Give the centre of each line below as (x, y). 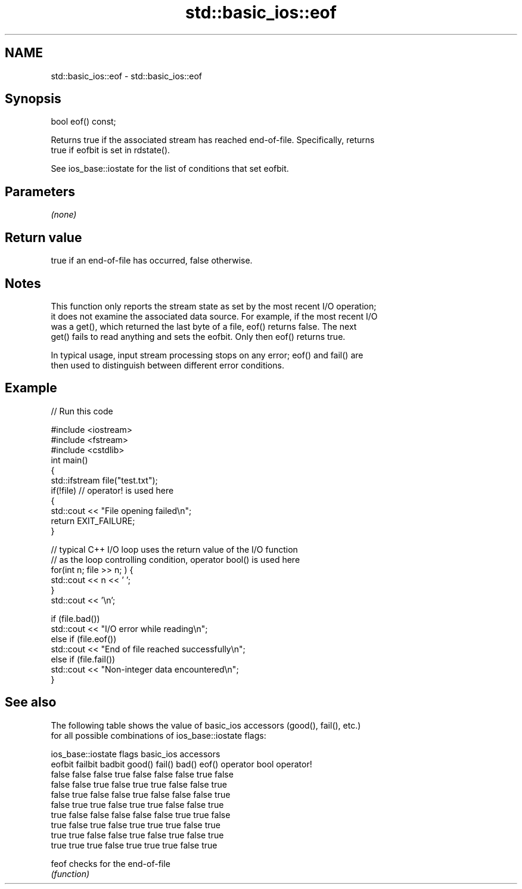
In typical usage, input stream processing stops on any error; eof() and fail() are (207, 355)
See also (31, 702)
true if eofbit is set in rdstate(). (111, 150)
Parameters (40, 191)
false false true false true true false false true (139, 784)
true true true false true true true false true (134, 845)
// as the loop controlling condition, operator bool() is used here (175, 559)
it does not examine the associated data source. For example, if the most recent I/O (214, 316)
